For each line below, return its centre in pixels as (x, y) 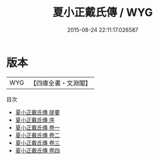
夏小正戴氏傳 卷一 (37, 127)
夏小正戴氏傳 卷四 (37, 150)
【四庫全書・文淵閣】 (61, 83)
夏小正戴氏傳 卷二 (37, 135)
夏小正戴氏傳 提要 (37, 112)
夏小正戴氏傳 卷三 (37, 143)
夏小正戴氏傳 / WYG (103, 13)
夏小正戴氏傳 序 (35, 120)
